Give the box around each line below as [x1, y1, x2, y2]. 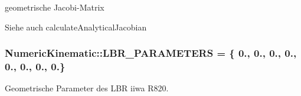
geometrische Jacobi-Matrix [5, 1, 104, 13]
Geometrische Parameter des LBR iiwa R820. [5, 82, 169, 94]
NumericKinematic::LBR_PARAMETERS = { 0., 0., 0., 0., [5, 46, 297, 60]
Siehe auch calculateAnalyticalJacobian [5, 20, 147, 33]
